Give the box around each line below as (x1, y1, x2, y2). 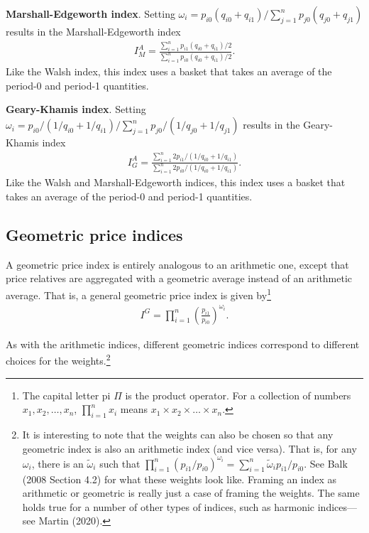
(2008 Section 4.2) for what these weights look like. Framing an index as (22, 471, 337, 486)
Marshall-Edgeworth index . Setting (6, 6, 175, 21)
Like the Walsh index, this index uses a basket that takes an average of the (6, 64, 332, 79)
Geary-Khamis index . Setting (6, 102, 146, 117)
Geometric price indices (6, 223, 183, 245)
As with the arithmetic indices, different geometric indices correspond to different (6, 336, 360, 351)
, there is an (31, 456, 84, 470)
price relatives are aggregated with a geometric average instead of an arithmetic (6, 271, 353, 286)
